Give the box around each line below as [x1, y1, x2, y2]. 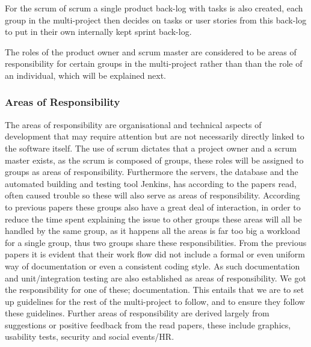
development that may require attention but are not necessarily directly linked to [5, 130, 304, 143]
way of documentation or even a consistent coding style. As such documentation [5, 259, 300, 272]
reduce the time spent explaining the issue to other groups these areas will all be [5, 212, 302, 225]
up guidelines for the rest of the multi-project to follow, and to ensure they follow [5, 295, 305, 307]
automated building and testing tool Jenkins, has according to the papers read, [5, 177, 297, 189]
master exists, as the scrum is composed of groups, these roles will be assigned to [5, 153, 304, 166]
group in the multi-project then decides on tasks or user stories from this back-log [5, 13, 307, 26]
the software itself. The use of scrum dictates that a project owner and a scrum [5, 141, 297, 154]
